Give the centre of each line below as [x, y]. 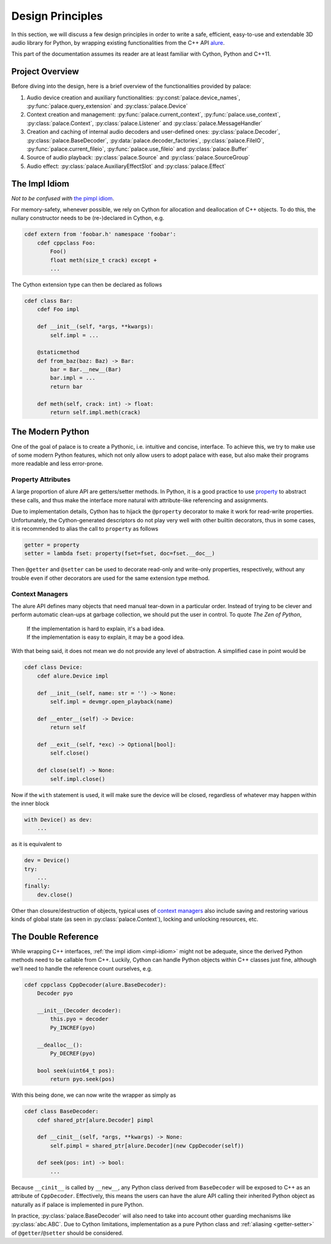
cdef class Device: [53, 667]
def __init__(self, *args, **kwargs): [95, 327]
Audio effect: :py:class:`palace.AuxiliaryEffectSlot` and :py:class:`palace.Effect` [126, 166]
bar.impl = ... [73, 378]
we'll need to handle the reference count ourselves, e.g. [82, 968]
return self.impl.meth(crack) [95, 413]
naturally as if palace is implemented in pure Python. [78, 1204]
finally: [37, 886]
